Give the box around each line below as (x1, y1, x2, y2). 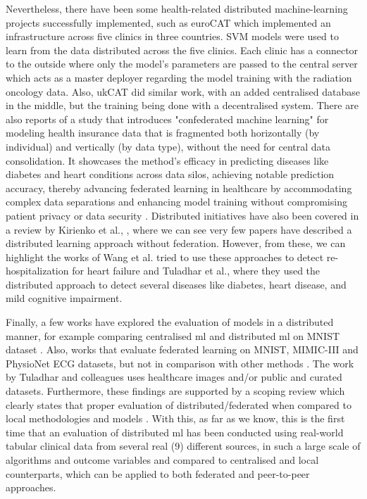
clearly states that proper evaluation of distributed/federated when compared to (6, 397, 352, 412)
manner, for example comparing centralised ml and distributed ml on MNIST (6, 328, 340, 343)
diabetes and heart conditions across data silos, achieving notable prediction (6, 167, 335, 182)
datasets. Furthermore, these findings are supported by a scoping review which (6, 384, 345, 398)
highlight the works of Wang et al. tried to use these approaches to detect (6, 249, 324, 264)
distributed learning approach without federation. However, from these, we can (6, 236, 346, 251)
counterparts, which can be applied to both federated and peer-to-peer (6, 466, 310, 481)
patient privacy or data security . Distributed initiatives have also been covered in (6, 208, 359, 222)
